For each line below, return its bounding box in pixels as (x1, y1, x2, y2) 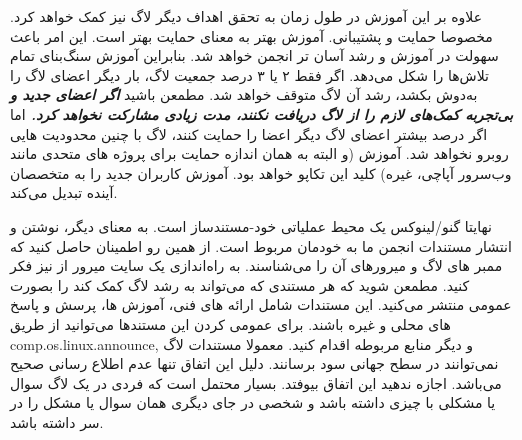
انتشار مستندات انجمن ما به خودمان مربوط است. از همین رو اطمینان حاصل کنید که (10, 235, 512, 256)
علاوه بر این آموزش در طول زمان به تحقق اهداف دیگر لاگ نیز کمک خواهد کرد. (10, 6, 482, 26)
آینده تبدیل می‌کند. (10, 182, 118, 203)
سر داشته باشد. (10, 411, 104, 432)
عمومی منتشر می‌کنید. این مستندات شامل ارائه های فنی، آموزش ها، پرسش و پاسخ (10, 294, 512, 315)
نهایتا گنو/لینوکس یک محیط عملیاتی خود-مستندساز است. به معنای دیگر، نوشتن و (10, 215, 492, 236)
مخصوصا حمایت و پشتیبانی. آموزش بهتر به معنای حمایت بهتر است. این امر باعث (10, 25, 493, 46)
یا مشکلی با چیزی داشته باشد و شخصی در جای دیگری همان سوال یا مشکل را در (10, 392, 496, 413)
